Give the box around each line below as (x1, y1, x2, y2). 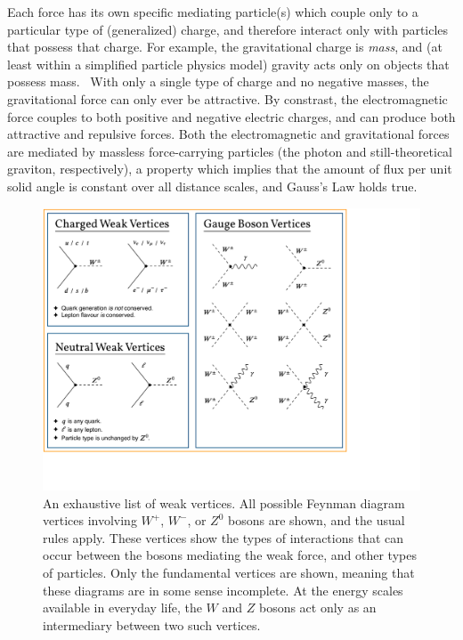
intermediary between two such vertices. (43, 615, 261, 634)
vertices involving (43, 511, 137, 530)
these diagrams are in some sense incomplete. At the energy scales (43, 580, 403, 599)
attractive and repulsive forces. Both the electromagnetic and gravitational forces (7, 125, 450, 143)
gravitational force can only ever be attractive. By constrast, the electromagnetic (7, 89, 448, 108)
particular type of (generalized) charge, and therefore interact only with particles (7, 20, 449, 38)
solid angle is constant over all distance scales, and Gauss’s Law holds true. (7, 176, 418, 195)
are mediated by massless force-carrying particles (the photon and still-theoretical (7, 142, 453, 160)
